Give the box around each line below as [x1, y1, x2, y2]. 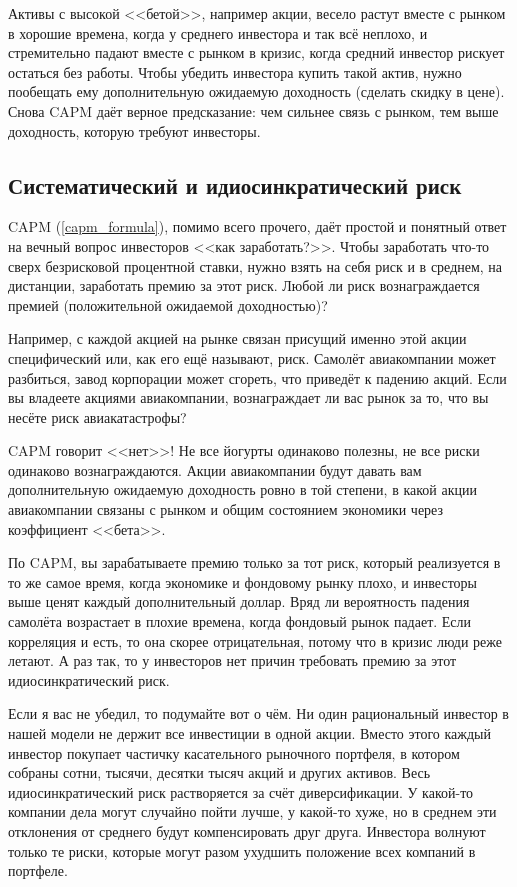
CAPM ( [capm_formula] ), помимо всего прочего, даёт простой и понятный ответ [8, 216, 507, 237]
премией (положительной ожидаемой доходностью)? [8, 294, 328, 315]
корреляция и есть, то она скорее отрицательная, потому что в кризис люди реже [8, 630, 503, 651]
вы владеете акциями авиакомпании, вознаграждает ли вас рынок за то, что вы [8, 387, 489, 408]
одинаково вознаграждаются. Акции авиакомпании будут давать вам [8, 459, 422, 480]
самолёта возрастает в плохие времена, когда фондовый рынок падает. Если [8, 611, 472, 632]
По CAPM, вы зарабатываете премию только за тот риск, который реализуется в [8, 552, 501, 573]
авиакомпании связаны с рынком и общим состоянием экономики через [8, 499, 444, 520]
